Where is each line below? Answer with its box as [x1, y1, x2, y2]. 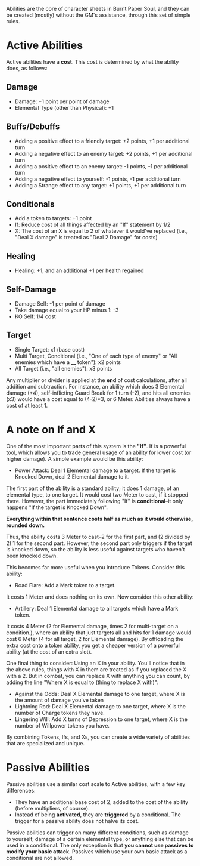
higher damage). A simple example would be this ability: [6, 455, 143, 462]
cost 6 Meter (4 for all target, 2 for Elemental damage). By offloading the [6, 635, 183, 642]
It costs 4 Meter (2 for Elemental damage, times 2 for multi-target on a [6, 622, 179, 630]
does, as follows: [6, 64, 48, 72]
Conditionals [6, 199, 55, 209]
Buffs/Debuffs [6, 122, 60, 132]
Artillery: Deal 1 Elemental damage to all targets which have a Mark [14, 605, 179, 612]
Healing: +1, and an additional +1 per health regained [14, 267, 144, 274]
